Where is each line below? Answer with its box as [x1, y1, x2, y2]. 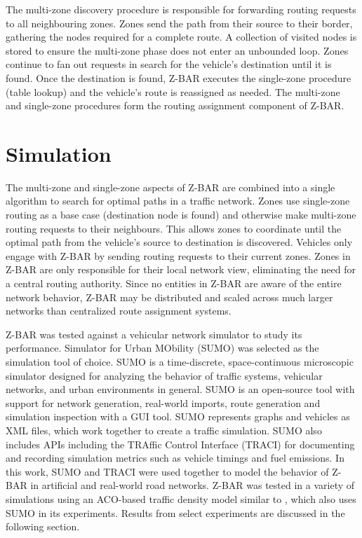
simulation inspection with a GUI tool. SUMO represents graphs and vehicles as [6, 409, 350, 424]
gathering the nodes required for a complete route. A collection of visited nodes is [6, 29, 357, 44]
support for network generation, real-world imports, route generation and [6, 395, 321, 410]
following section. [6, 519, 80, 534]
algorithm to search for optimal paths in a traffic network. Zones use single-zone [6, 193, 350, 208]
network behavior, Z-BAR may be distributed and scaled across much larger [6, 289, 333, 304]
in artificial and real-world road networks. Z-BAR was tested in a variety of [30, 478, 355, 492]
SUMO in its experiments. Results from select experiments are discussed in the [6, 505, 345, 520]
